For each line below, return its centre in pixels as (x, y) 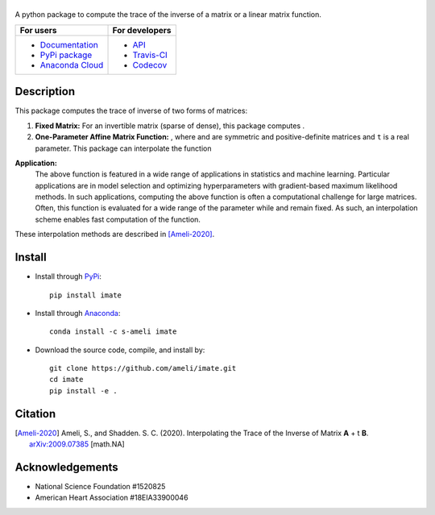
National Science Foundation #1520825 (100, 487)
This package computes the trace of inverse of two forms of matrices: (131, 111)
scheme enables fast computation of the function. (118, 219)
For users (38, 30)
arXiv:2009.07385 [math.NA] (77, 444)
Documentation (69, 44)
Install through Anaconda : (78, 313)
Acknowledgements (66, 467)
